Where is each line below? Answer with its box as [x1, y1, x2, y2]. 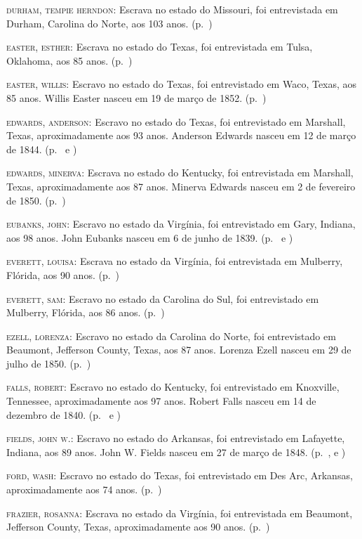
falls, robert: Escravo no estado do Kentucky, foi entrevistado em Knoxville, [6, 379, 340, 394]
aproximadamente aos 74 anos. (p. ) [6, 482, 162, 497]
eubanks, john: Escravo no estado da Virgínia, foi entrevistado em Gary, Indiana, [6, 216, 356, 231]
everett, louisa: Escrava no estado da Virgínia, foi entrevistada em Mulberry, [6, 254, 343, 268]
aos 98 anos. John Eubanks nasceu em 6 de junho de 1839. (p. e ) [6, 230, 293, 245]
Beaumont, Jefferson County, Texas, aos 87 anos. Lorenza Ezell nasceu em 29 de [6, 342, 351, 357]
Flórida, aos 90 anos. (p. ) [6, 267, 120, 282]
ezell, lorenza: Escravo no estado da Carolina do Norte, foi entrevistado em [6, 328, 336, 343]
